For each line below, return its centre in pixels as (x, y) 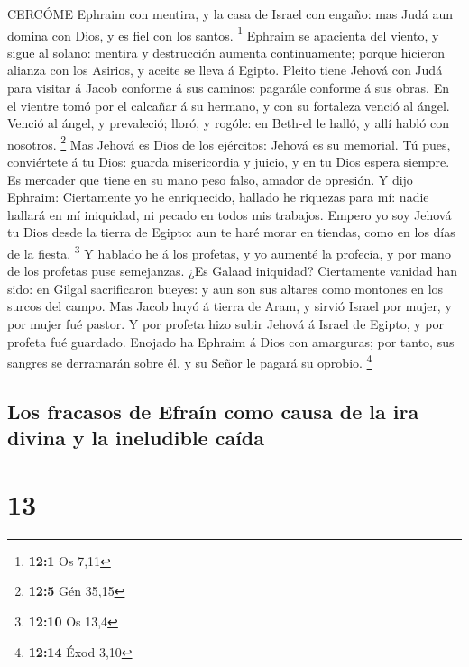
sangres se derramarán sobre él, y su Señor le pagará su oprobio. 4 (190, 361)
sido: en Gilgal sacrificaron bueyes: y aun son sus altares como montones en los (225, 288)
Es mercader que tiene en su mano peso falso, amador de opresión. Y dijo (210, 179)
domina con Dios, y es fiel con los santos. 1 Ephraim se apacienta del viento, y (223, 33)
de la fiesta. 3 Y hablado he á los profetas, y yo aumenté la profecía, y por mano (229, 252)
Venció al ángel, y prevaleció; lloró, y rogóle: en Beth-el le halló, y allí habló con (228, 123)
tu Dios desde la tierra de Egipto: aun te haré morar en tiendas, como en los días (231, 232)
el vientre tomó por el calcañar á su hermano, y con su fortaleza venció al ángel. (229, 105)
